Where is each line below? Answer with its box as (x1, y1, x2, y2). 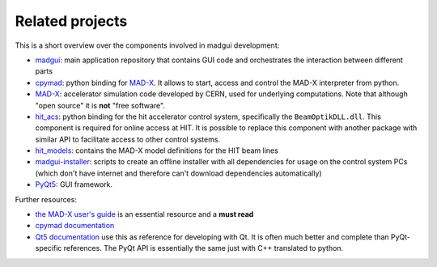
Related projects (15, 12, 128, 30)
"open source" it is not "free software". (35, 100, 166, 110)
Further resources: (15, 194, 77, 204)
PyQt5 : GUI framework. (35, 180, 113, 189)
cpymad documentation (35, 221, 115, 231)
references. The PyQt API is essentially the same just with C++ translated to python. (63, 244, 344, 253)
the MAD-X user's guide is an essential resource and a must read (35, 210, 254, 219)
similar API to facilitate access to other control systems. (35, 134, 221, 144)
